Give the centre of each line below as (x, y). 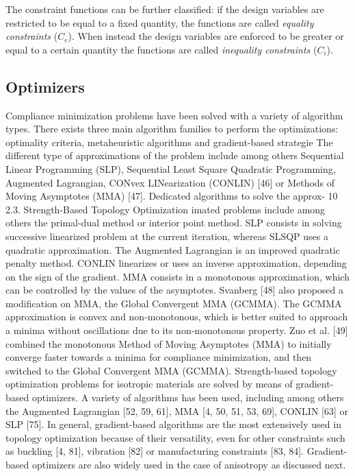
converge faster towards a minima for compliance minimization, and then (159, 357)
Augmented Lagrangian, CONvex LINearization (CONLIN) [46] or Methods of (170, 182)
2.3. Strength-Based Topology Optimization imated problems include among (166, 209)
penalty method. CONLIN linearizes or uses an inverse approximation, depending (176, 263)
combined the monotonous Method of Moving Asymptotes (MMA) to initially (169, 343)
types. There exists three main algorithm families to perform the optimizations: (172, 129)
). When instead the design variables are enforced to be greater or (206, 36)
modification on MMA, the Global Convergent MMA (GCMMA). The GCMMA (174, 303)
